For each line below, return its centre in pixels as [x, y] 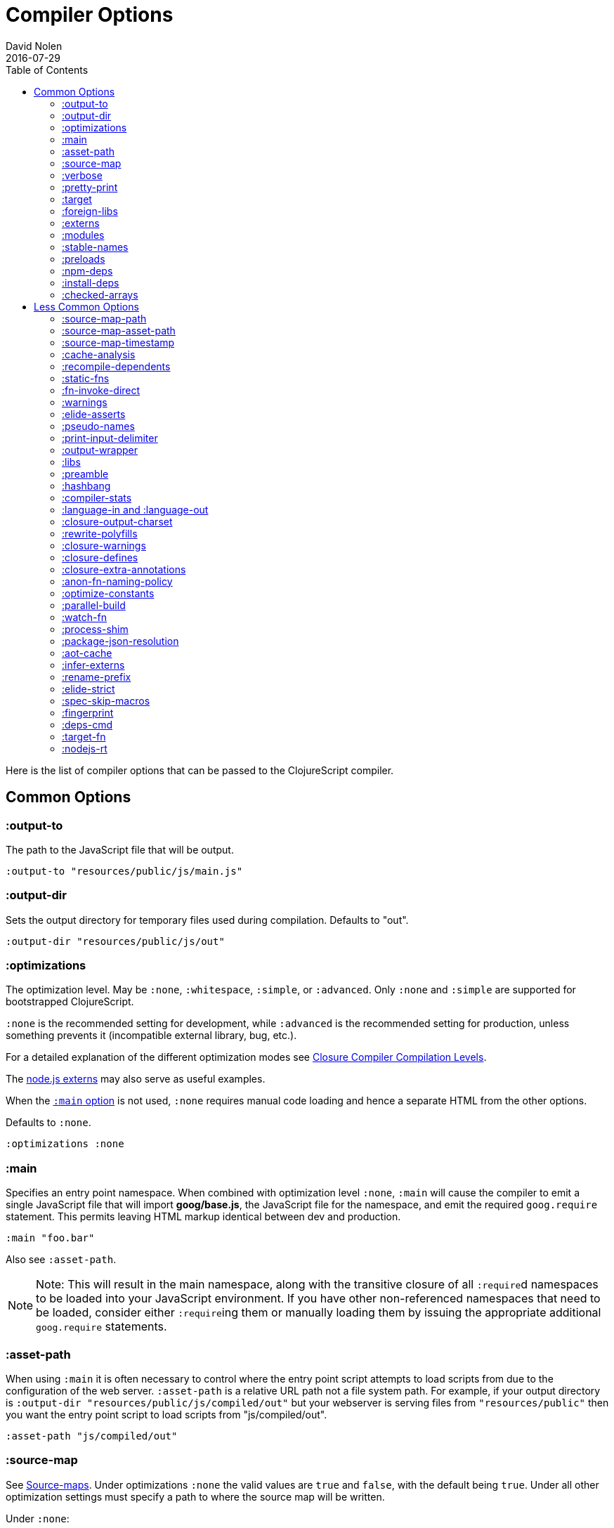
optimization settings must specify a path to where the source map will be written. [195, 1496]
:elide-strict [89, 688]
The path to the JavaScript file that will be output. [120, 849]
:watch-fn [84, 617]
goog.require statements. [102, 1327]
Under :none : [38, 1518]
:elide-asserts [94, 414]
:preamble [85, 474]
